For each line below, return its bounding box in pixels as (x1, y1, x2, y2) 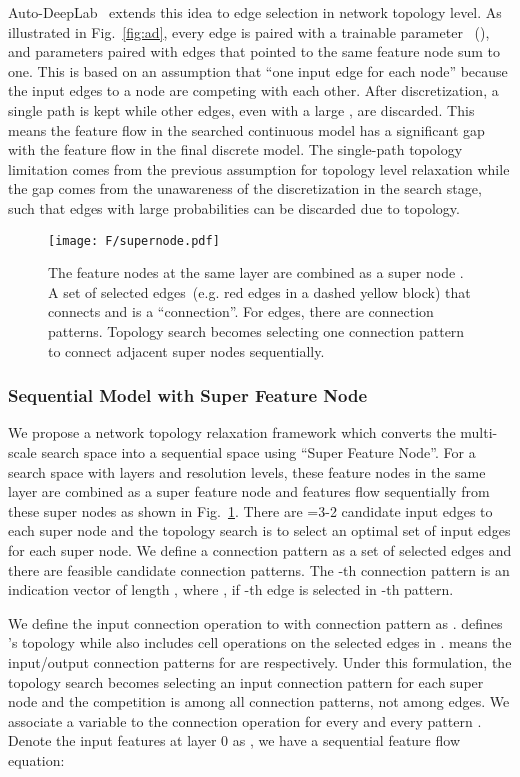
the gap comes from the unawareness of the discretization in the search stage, (8, 178, 482, 199)
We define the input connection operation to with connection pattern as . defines (8, 612, 503, 633)
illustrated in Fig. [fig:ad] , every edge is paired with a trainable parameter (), (8, 21, 490, 42)
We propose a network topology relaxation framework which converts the (8, 422, 456, 443)
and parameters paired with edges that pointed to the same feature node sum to (8, 41, 501, 62)
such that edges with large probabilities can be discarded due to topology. (8, 197, 460, 218)
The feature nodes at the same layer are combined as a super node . (48, 262, 464, 283)
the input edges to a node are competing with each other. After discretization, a (8, 80, 499, 101)
